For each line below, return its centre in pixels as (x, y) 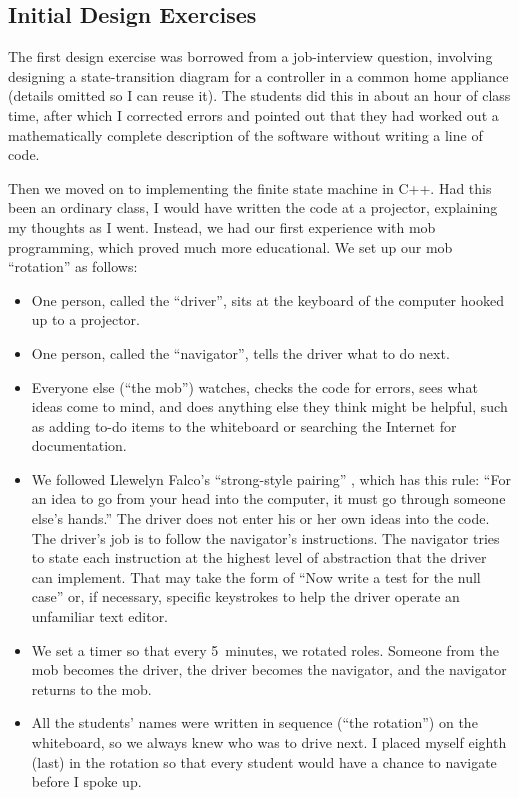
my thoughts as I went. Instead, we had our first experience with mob (222, 226)
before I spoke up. (86, 781)
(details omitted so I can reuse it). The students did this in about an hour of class (259, 95)
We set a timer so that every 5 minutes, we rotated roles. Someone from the (265, 649)
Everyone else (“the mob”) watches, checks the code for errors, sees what (254, 386)
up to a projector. (86, 319)
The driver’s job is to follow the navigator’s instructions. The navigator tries (265, 537)
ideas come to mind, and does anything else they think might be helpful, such (269, 406)
